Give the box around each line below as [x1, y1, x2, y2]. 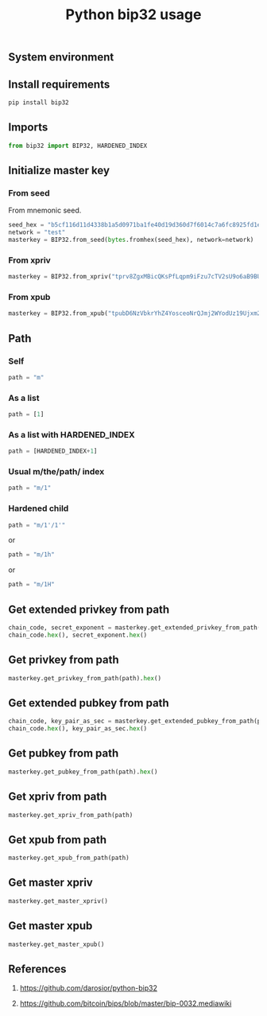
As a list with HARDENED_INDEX [8, 429, 135, 440]
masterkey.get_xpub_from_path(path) [8, 854, 130, 862]
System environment [8, 50, 114, 64]
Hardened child [8, 503, 69, 514]
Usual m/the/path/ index [8, 466, 105, 477]
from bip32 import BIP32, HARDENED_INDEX [8, 142, 148, 150]
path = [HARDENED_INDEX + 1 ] [8, 447, 98, 455]
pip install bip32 [8, 99, 69, 107]
